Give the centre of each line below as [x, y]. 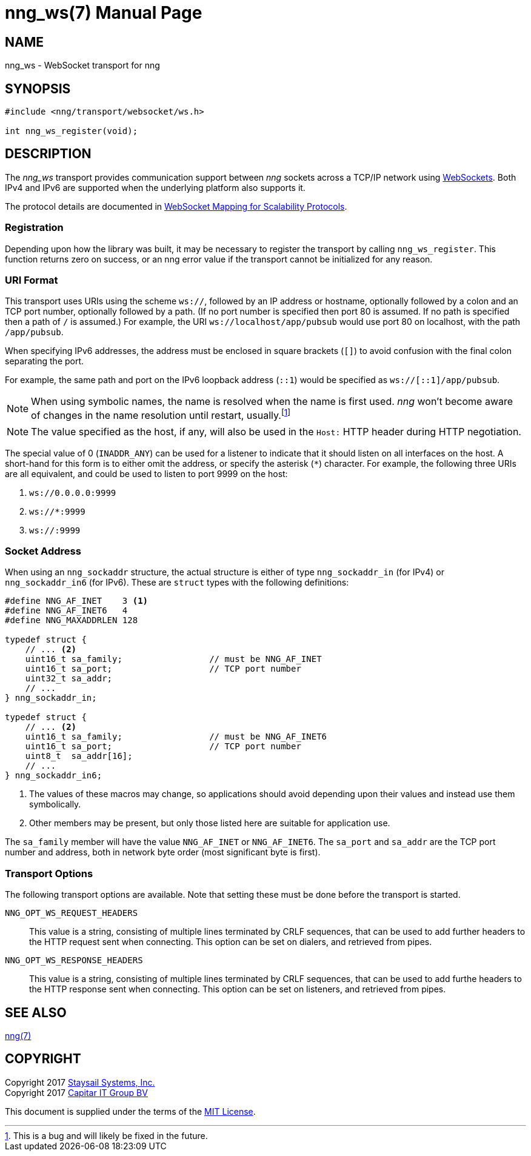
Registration [34, 228]
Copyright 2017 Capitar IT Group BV [76, 1092]
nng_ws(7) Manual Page [104, 13]
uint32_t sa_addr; [69, 679]
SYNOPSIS [38, 89]
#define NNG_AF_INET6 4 [66, 611]
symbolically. [55, 804]
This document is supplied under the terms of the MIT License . [130, 1111]
